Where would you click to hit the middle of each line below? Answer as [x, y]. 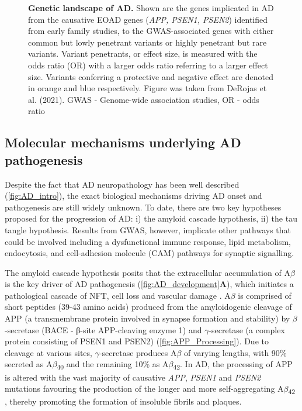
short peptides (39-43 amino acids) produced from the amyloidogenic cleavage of [148, 307]
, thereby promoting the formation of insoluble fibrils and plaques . [123, 401]
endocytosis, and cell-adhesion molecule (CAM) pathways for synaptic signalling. [150, 253]
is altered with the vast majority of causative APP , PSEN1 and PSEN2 [133, 377]
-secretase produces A [138, 352]
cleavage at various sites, [48, 352]
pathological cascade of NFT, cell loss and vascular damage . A [118, 295]
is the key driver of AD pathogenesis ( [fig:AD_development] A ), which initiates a [149, 284]
